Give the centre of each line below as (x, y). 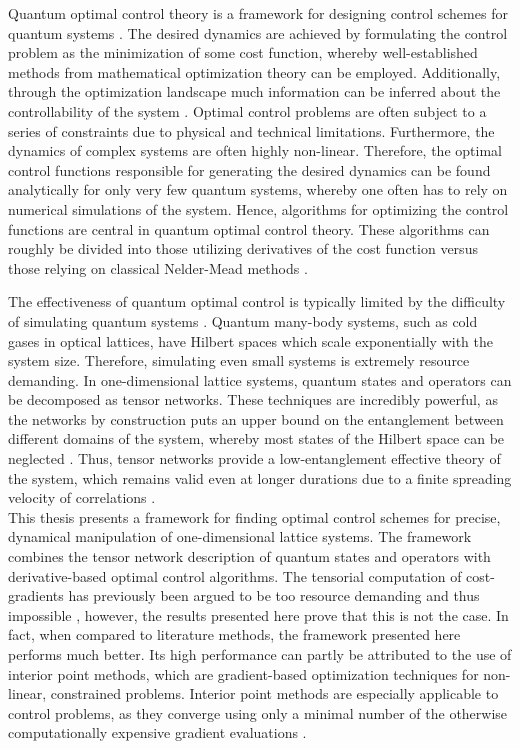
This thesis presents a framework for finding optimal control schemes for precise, (254, 516)
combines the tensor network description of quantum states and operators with (249, 556)
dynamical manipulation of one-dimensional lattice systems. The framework (240, 536)
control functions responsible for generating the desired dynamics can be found (249, 169)
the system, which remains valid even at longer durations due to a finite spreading (260, 477)
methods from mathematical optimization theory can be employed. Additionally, (254, 71)
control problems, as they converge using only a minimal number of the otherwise (258, 712)
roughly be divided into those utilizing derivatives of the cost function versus (243, 248)
